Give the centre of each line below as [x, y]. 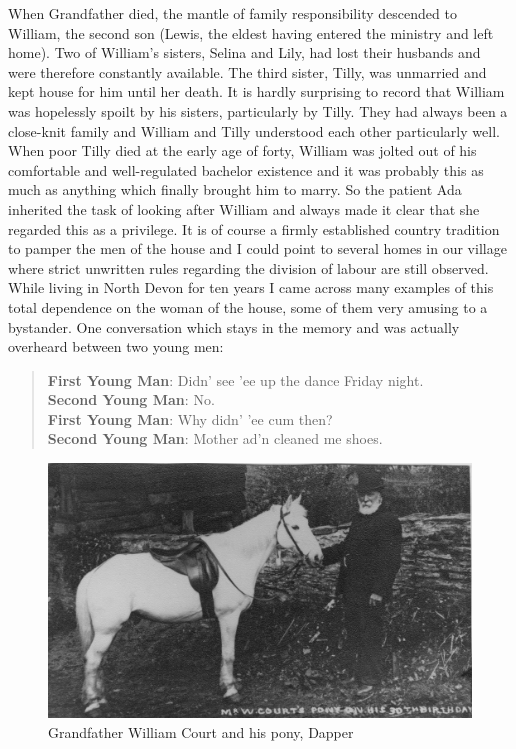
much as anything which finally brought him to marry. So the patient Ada [235, 189]
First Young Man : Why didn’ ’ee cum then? [190, 418]
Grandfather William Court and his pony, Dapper [201, 731]
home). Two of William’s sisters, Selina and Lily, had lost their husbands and [244, 52]
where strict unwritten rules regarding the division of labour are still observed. [248, 267]
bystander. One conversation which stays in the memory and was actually [234, 326]
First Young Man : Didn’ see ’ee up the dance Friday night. [235, 379]
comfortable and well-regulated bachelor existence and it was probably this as [246, 169]
